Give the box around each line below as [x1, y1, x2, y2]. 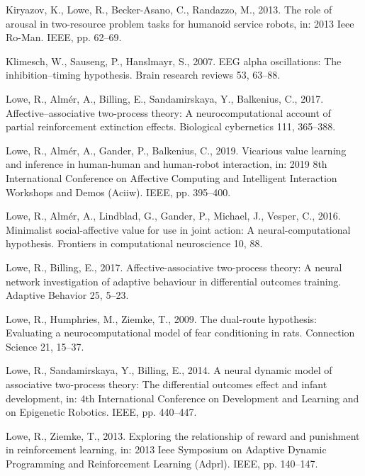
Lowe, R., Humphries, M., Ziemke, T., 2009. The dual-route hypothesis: [6, 311, 317, 326]
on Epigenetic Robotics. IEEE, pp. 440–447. [6, 404, 197, 419]
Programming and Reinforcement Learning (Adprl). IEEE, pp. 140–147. [6, 456, 318, 471]
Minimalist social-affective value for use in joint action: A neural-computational [6, 222, 351, 237]
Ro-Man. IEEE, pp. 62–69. [6, 30, 122, 45]
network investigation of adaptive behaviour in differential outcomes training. [6, 273, 342, 288]
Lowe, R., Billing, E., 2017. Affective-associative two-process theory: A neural [6, 259, 342, 274]
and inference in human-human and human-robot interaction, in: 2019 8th [6, 157, 327, 171]
